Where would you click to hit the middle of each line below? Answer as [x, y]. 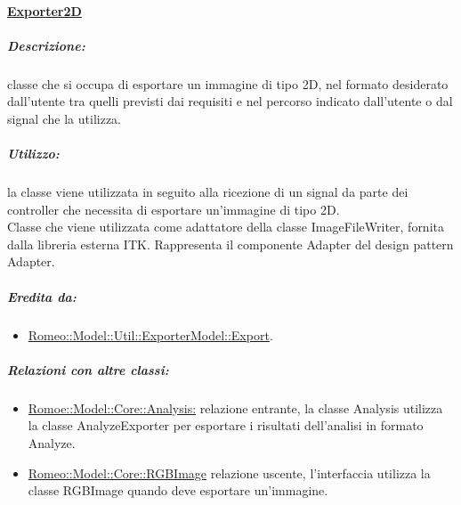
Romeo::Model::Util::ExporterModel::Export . [150, 334]
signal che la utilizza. [65, 118]
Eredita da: [42, 296]
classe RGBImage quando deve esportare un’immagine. [178, 490]
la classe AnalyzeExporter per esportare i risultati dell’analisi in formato [226, 425]
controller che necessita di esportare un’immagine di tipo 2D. [174, 209]
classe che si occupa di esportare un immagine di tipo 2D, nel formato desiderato [228, 83]
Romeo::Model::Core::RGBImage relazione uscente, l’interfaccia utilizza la [229, 472]
